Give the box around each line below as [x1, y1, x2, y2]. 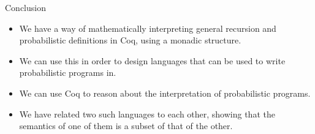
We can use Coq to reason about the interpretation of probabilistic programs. [19, 86, 311, 99]
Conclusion [5, 1, 46, 13]
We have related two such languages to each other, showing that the [19, 107, 275, 120]
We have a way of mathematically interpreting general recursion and [19, 21, 276, 34]
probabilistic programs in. [19, 66, 116, 79]
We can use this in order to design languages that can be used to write [19, 54, 286, 67]
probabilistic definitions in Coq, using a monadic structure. [19, 34, 241, 47]
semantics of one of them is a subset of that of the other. [19, 119, 233, 132]
